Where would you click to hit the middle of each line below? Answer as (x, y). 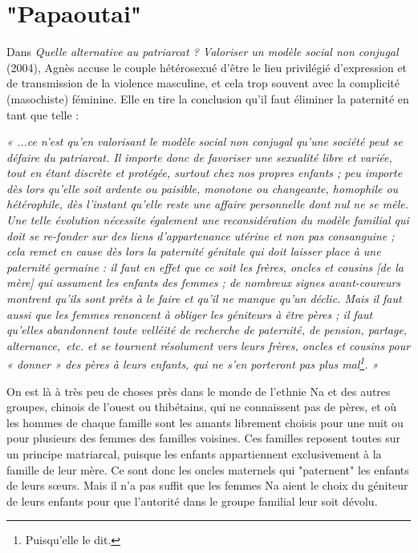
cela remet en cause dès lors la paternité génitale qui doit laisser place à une (194, 251)
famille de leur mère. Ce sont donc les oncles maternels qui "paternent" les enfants (208, 469)
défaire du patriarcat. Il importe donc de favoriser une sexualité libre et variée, (199, 157)
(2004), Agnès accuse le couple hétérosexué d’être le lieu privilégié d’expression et (207, 67)
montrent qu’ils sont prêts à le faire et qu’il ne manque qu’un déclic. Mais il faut (204, 299)
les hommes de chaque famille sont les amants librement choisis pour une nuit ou (205, 422)
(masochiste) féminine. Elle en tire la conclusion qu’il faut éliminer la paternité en (208, 98)
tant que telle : (43, 114)
